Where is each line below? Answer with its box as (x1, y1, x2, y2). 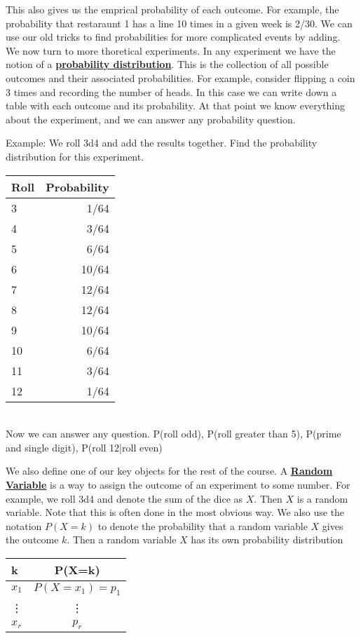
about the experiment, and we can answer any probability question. (6, 111, 296, 126)
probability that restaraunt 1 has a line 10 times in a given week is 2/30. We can (6, 15, 353, 30)
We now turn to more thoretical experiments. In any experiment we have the (6, 43, 336, 57)
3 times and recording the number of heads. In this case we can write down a (6, 84, 337, 99)
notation (6, 518, 42, 533)
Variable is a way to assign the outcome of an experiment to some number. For (6, 477, 350, 491)
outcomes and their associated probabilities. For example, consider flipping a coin (6, 70, 355, 85)
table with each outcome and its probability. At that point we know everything (6, 98, 345, 113)
